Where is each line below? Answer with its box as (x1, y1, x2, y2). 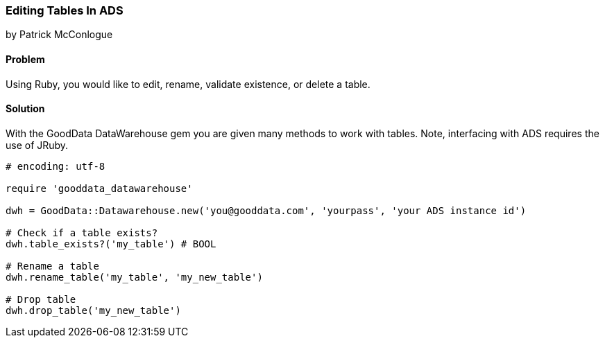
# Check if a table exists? (6, 227, 158, 238)
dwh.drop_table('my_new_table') (6, 304, 181, 316)
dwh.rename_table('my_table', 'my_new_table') (6, 271, 263, 283)
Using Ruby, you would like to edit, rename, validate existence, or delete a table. (6, 78, 370, 90)
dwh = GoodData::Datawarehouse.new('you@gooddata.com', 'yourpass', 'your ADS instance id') (6, 204, 527, 216)
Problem (6, 53, 45, 65)
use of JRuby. (6, 139, 69, 151)
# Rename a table (6, 260, 99, 272)
